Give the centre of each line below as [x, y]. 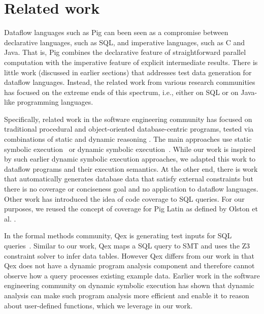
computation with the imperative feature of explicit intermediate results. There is [131, 62]
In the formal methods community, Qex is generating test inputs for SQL [118, 235]
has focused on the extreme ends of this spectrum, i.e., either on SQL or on [121, 92]
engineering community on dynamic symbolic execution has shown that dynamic [129, 285]
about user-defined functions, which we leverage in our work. [98, 305]
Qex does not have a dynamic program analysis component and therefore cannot [129, 265]
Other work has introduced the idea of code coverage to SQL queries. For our [124, 198]
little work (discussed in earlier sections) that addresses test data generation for [128, 72]
